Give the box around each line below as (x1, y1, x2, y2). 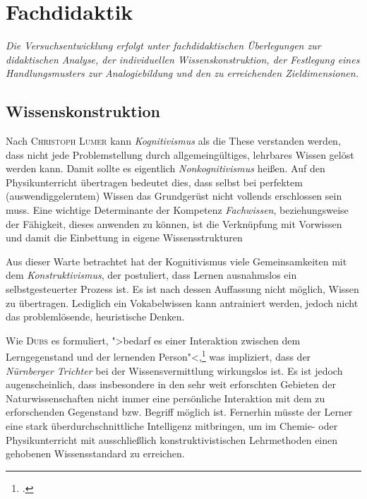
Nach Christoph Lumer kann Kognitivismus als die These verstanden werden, (6, 133, 341, 148)
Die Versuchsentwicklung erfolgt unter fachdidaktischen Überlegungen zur (6, 38, 321, 53)
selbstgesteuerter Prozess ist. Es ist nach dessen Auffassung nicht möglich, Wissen (6, 282, 359, 296)
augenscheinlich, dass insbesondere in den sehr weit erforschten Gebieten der (6, 377, 336, 392)
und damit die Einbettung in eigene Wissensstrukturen (6, 230, 243, 245)
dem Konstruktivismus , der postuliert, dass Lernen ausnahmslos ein (6, 267, 297, 282)
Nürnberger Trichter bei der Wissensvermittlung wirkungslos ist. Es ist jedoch (6, 363, 343, 378)
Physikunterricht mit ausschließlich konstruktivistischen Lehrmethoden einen (6, 432, 338, 447)
